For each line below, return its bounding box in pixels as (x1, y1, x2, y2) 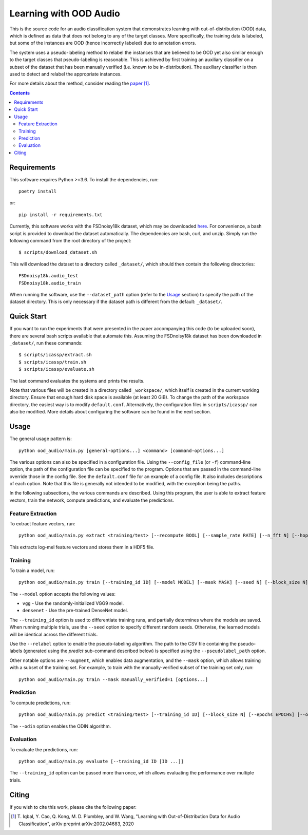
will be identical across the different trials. (9, 631, 98, 637)
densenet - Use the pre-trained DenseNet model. (22, 608, 128, 614)
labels (9, 648, 23, 654)
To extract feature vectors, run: (9, 520, 75, 526)
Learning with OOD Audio (9, 8, 120, 19)
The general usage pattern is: (9, 435, 72, 442)
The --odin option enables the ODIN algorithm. (9, 723, 111, 729)
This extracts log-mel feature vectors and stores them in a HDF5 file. (9, 544, 155, 550)
